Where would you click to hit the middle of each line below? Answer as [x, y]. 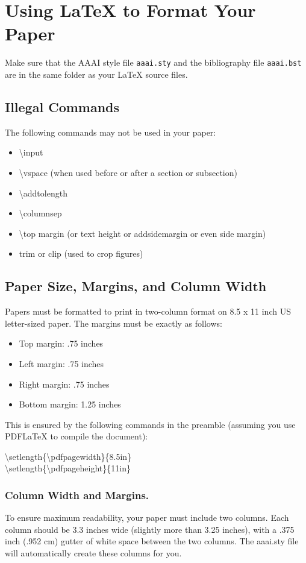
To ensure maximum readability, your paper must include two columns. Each [147, 517]
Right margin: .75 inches [64, 384]
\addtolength [43, 193]
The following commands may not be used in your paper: [111, 132]
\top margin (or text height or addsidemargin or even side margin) [142, 233]
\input [31, 152]
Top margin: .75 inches [61, 343]
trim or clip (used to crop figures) [81, 253]
